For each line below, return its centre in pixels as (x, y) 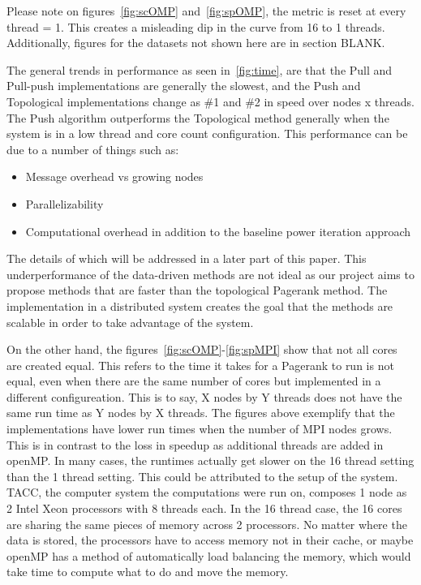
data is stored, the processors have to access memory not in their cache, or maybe (210, 540)
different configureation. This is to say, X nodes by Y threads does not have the (204, 396)
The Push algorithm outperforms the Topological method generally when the (198, 117)
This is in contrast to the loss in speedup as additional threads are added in (195, 444)
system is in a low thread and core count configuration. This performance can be (207, 133)
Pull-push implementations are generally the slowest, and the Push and (184, 86)
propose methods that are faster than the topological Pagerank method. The (197, 290)
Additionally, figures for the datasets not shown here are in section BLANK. (196, 43)
